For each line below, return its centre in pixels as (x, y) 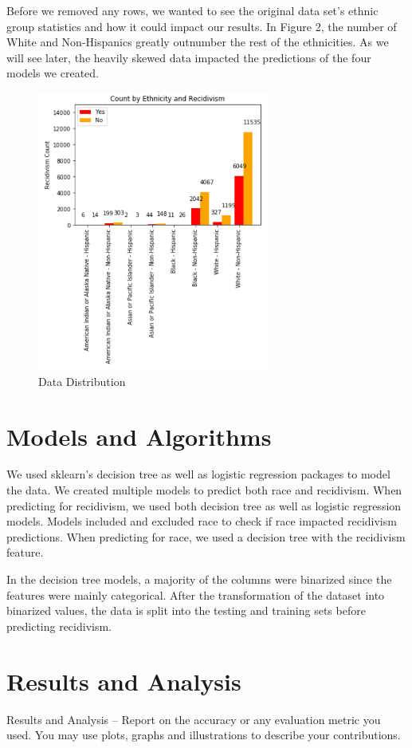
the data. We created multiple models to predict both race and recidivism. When (204, 490)
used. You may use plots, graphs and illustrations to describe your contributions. (204, 735)
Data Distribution (82, 381)
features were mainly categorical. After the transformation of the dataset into (196, 594)
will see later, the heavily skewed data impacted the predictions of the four (189, 57)
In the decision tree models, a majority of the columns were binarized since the (199, 579)
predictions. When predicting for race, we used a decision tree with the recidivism (206, 536)
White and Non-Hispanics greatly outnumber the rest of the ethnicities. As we (198, 42)
